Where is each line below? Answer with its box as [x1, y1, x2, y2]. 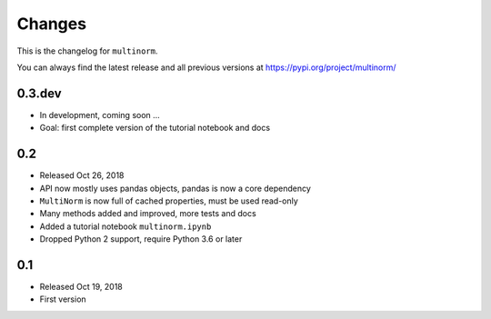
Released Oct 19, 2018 [39, 282, 123, 292]
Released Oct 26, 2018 [39, 170, 125, 181]
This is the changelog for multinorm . [16, 45, 158, 56]
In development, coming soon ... [39, 109, 161, 120]
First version [39, 294, 86, 304]
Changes [16, 14, 86, 34]
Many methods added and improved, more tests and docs [39, 208, 256, 219]
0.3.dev [16, 85, 63, 101]
